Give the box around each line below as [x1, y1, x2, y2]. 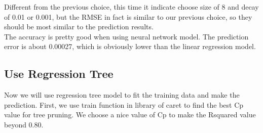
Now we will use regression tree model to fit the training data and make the [4, 90, 240, 100]
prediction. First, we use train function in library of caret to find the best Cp [4, 99, 244, 110]
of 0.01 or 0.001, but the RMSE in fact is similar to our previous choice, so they [4, 11, 252, 22]
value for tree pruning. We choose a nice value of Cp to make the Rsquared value [4, 109, 256, 120]
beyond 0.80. [4, 119, 44, 129]
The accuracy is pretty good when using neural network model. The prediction [4, 31, 249, 41]
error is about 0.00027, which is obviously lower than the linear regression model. [4, 41, 256, 52]
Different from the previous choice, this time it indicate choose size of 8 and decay [4, 2, 259, 12]
